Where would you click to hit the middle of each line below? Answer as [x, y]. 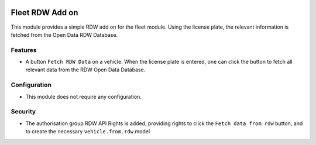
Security [23, 112]
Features [24, 50]
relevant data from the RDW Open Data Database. [85, 70]
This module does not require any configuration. [83, 96]
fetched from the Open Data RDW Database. [64, 34]
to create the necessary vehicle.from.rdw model [88, 132]
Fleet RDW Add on [44, 13]
